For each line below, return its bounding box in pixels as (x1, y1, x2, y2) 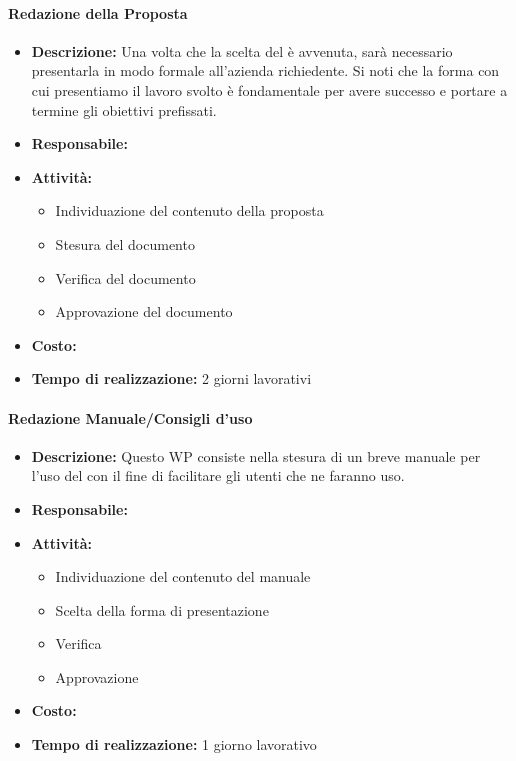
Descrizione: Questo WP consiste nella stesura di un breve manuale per (31, 445, 481, 466)
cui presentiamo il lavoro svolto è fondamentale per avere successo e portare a (31, 79, 508, 100)
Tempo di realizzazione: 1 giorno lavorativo (31, 734, 317, 755)
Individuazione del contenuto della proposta (55, 200, 324, 221)
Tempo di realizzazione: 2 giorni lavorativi (31, 368, 312, 389)
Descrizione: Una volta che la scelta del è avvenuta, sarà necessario (31, 40, 453, 61)
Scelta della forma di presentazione (55, 599, 269, 620)
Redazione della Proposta (8, 2, 188, 23)
